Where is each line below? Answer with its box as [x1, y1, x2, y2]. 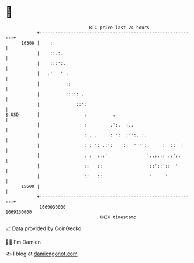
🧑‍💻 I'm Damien [5, 238, 41, 245]
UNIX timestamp [99, 214, 137, 220]
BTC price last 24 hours [89, 25, 150, 30]
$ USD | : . [5, 111, 116, 118]
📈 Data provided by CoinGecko [5, 225, 82, 232]
